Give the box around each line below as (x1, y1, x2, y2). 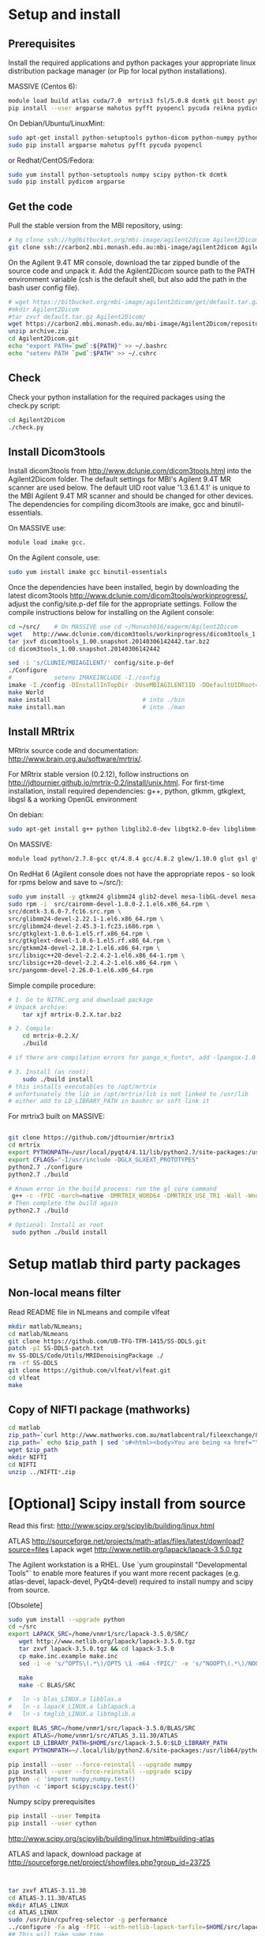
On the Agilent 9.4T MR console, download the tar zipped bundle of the (8, 257, 241, 267)
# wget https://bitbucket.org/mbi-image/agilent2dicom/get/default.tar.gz (8, 298, 259, 306)
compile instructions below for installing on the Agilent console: (8, 607, 215, 617)
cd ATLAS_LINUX (8, 1908, 58, 1916)
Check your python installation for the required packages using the (8, 392, 226, 402)
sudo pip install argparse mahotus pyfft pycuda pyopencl (8, 141, 203, 149)
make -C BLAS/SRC (18, 1681, 77, 1689)
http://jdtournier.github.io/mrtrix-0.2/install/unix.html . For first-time (8, 778, 225, 787)
